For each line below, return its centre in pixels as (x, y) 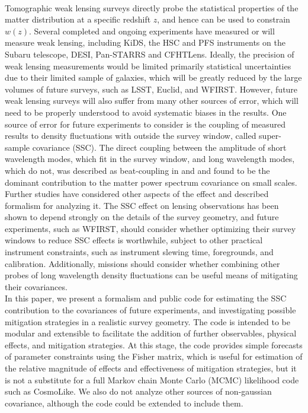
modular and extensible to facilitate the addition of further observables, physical (151, 333)
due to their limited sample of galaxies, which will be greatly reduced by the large (153, 77)
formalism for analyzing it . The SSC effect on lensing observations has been (142, 205)
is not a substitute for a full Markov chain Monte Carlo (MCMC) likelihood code (152, 379)
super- (270, 136)
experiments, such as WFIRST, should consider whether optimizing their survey (150, 228)
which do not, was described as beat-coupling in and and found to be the (137, 170)
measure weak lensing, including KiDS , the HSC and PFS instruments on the (145, 42)
